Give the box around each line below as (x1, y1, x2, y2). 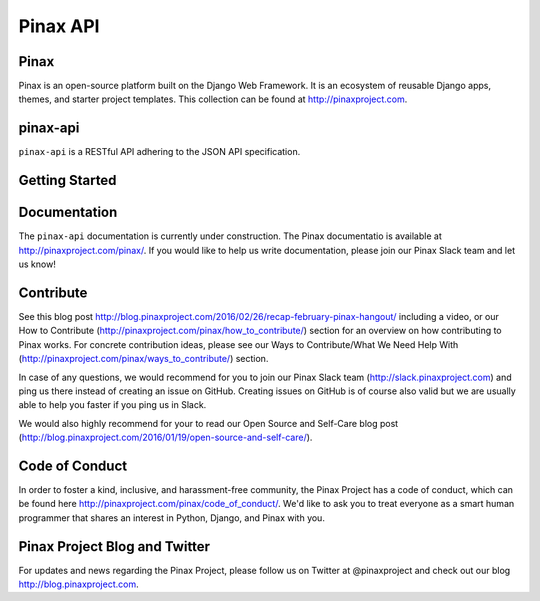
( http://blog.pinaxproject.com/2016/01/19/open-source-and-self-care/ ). (18, 431, 313, 444)
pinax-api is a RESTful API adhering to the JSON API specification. (18, 146, 301, 158)
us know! (18, 258, 57, 270)
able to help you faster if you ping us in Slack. (18, 399, 207, 411)
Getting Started (18, 172, 117, 189)
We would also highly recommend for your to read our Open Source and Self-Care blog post (18, 417, 399, 429)
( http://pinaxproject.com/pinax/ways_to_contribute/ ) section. (18, 353, 269, 365)
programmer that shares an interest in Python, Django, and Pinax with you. (18, 511, 325, 524)
